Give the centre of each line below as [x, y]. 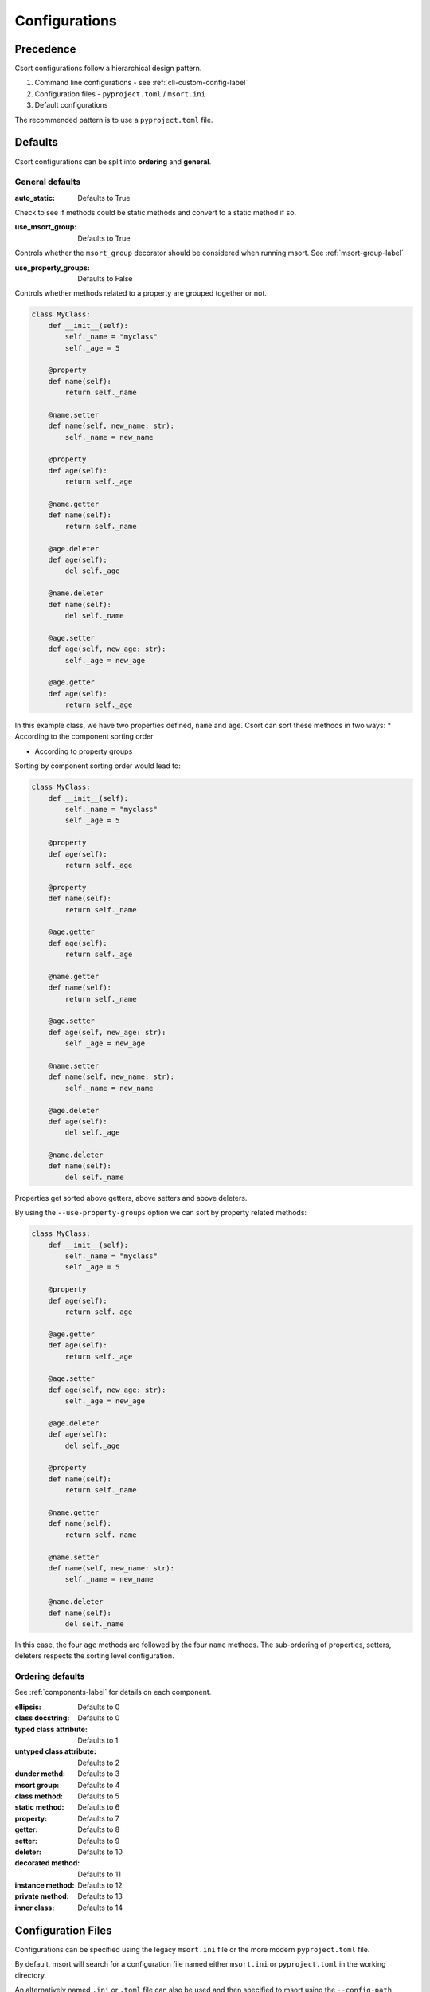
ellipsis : [28, 1707]
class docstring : [42, 1718]
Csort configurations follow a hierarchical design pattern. [108, 69]
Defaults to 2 [99, 1763]
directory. [31, 1975]
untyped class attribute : [56, 1751]
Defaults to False [105, 279]
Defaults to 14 [100, 1908]
